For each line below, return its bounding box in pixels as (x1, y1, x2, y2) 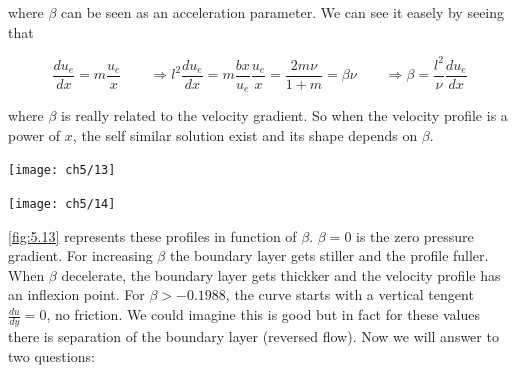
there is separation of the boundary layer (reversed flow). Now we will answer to (8, 325, 499, 346)
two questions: (8, 345, 95, 366)
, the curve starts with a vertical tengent (225, 284, 474, 305)
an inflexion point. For (8, 284, 145, 305)
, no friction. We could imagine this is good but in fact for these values (46, 304, 480, 325)
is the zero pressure (356, 225, 474, 246)
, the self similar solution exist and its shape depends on (72, 124, 418, 145)
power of (8, 124, 61, 145)
